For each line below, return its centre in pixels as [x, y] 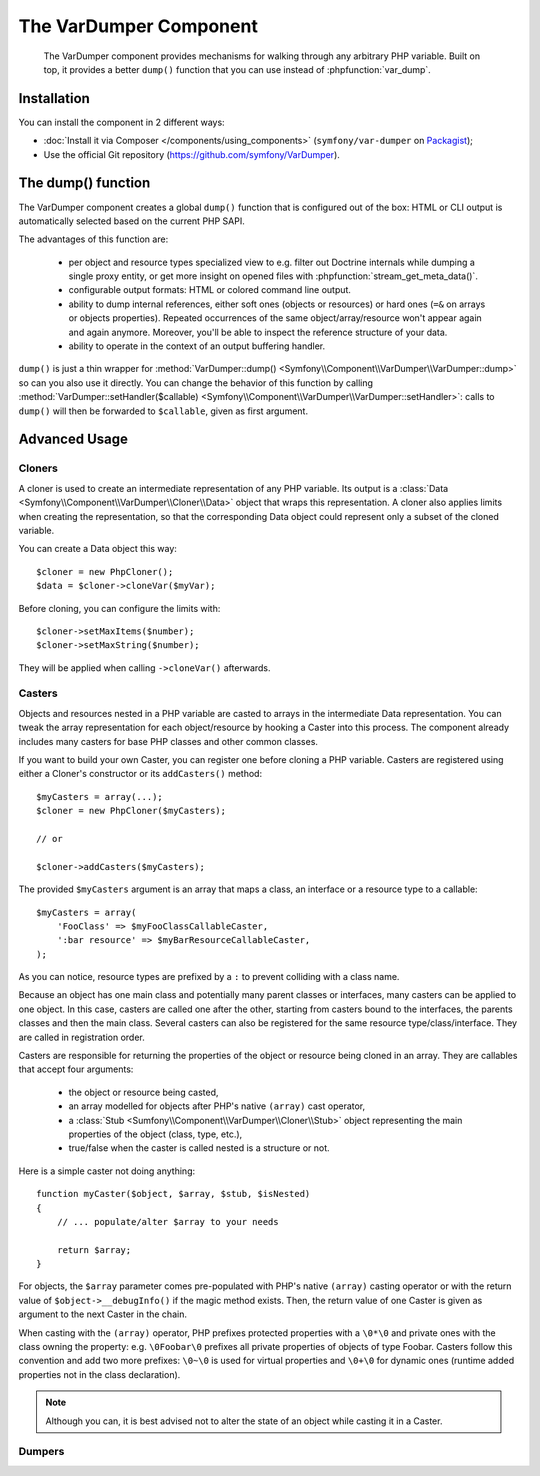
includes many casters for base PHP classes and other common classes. [168, 741]
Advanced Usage [73, 439]
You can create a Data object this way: [97, 549]
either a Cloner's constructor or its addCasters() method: [140, 774]
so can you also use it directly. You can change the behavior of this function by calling [196, 382]
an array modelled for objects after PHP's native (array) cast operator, [217, 1106]
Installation [54, 98]
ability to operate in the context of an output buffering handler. [196, 346]
